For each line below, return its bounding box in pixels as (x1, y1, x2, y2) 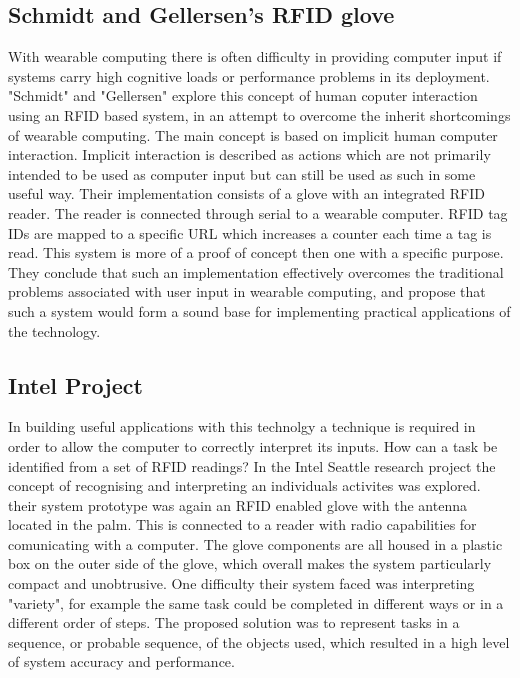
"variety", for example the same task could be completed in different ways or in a (8, 592, 504, 613)
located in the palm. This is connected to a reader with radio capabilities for (8, 514, 477, 535)
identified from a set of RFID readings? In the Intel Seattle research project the (8, 455, 496, 476)
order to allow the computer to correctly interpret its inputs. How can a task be (8, 435, 498, 456)
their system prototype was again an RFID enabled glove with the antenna (8, 494, 467, 515)
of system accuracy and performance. (8, 651, 235, 672)
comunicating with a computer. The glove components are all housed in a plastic (8, 533, 503, 554)
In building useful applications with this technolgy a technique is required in (8, 416, 476, 437)
